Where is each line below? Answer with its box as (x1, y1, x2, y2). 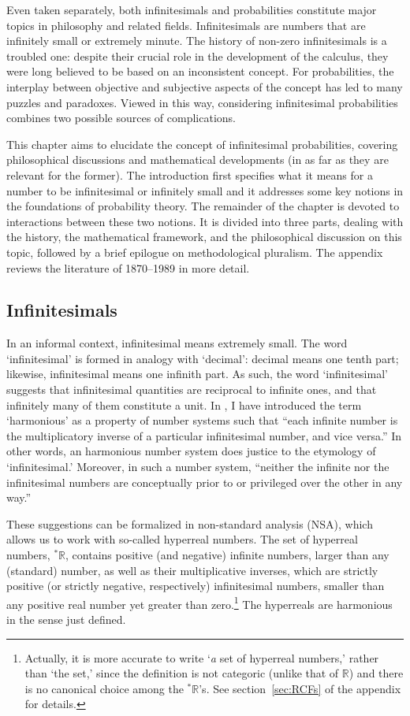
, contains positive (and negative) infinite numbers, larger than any (65, 547, 389, 563)
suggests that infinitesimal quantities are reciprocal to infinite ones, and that (6, 381, 377, 398)
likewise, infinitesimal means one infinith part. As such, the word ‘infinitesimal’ (6, 365, 388, 382)
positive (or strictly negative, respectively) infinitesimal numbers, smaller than (6, 577, 385, 594)
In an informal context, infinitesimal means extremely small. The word (6, 335, 348, 351)
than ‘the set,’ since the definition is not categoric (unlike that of (24, 665, 339, 681)
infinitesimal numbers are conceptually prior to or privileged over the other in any (6, 473, 403, 490)
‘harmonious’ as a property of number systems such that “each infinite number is (6, 412, 398, 428)
